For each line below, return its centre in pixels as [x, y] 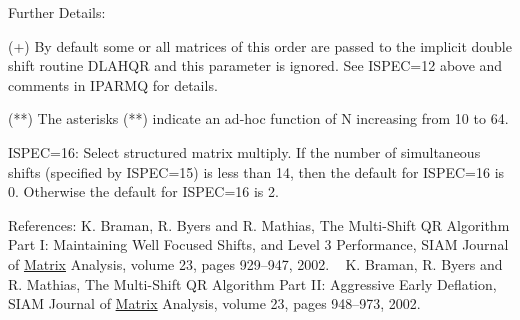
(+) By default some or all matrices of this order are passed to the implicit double [260, 45]
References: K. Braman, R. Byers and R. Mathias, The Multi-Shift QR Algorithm [259, 224]
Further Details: [57, 12]
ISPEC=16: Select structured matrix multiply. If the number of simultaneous [244, 151]
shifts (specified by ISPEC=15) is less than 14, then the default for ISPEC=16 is [256, 171]
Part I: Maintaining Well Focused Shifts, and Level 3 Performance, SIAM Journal [258, 244]
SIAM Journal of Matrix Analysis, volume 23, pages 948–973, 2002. [214, 303]
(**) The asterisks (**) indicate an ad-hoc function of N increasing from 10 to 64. [258, 118]
